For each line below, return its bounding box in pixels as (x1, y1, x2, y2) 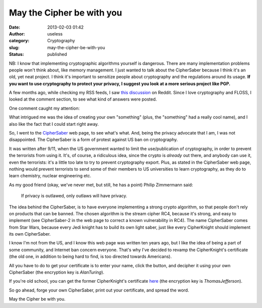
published (47, 51, 67, 57)
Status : (9, 51, 24, 57)
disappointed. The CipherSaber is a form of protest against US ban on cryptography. (9, 137, 178, 143)
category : (9, 38, 30, 44)
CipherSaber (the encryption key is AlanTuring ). (9, 270, 104, 275)
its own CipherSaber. (9, 231, 51, 237)
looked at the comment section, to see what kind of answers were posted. (9, 96, 157, 102)
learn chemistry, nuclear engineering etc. (9, 173, 92, 179)
